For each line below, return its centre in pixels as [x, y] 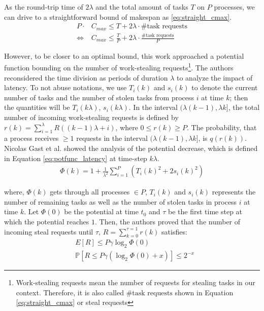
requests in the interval [112, 138]
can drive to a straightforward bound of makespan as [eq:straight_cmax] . [118, 16]
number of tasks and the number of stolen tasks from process [99, 97]
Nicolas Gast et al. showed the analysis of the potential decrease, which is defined [131, 148]
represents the [234, 192]
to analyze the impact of [214, 77]
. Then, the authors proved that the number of [168, 222]
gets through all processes [90, 192]
